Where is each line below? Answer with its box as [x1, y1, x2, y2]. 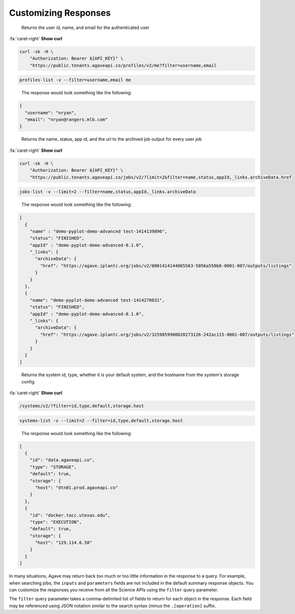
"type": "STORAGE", [29, 464, 77, 469]
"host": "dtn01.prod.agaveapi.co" [35, 485, 118, 490]
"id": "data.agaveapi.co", [29, 457, 95, 463]
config [21, 379, 34, 384]
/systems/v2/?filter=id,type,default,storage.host [19, 403, 145, 409]
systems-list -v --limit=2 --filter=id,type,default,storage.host [19, 418, 183, 423]
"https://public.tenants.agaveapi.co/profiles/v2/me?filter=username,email [29, 62, 217, 68]
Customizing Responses [9, 7, 111, 18]
